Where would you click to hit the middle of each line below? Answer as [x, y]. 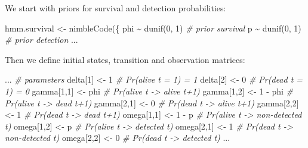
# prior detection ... [41, 40]
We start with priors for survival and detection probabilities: [115, 8]
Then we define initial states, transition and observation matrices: [125, 59]
